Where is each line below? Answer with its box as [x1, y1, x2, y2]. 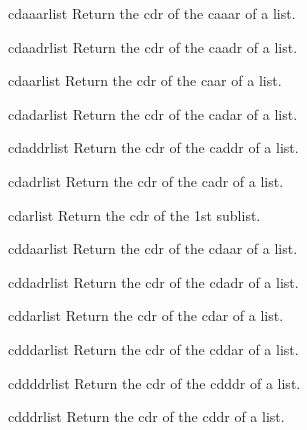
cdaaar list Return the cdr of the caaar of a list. [8, 3, 296, 23]
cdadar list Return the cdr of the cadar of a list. [8, 103, 298, 124]
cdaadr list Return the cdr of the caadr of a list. [8, 36, 298, 57]
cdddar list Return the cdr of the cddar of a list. [8, 338, 299, 359]
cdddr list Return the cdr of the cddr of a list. [8, 406, 285, 427]
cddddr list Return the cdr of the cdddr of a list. [8, 372, 301, 393]
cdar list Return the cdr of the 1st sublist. [8, 204, 261, 225]
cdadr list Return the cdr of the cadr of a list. [8, 170, 284, 191]
